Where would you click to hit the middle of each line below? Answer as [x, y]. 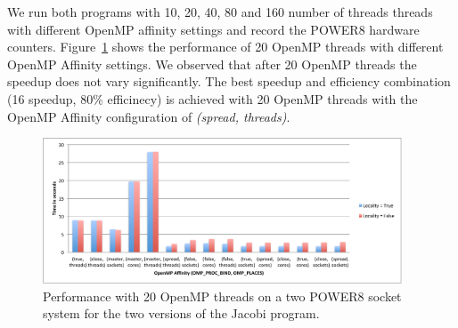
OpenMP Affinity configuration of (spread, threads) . [149, 116]
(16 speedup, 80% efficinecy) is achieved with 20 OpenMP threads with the [213, 98]
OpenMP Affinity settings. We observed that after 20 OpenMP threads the [212, 64]
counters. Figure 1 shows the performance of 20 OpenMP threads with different [225, 47]
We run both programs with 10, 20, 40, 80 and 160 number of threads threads [220, 12]
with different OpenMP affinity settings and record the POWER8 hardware [213, 29]
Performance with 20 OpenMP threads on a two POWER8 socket [222, 296]
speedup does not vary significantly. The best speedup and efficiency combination [229, 81]
